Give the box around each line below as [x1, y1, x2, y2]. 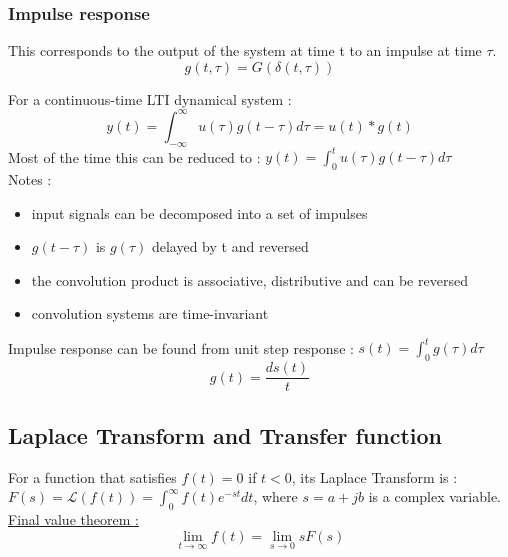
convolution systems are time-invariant [31, 303, 269, 324]
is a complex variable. [368, 486, 502, 507]
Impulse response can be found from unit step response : [8, 337, 354, 358]
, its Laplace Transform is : [291, 466, 458, 487]
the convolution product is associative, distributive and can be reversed [31, 269, 468, 290]
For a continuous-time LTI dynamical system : [8, 88, 292, 109]
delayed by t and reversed [151, 236, 309, 257]
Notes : [8, 169, 52, 189]
